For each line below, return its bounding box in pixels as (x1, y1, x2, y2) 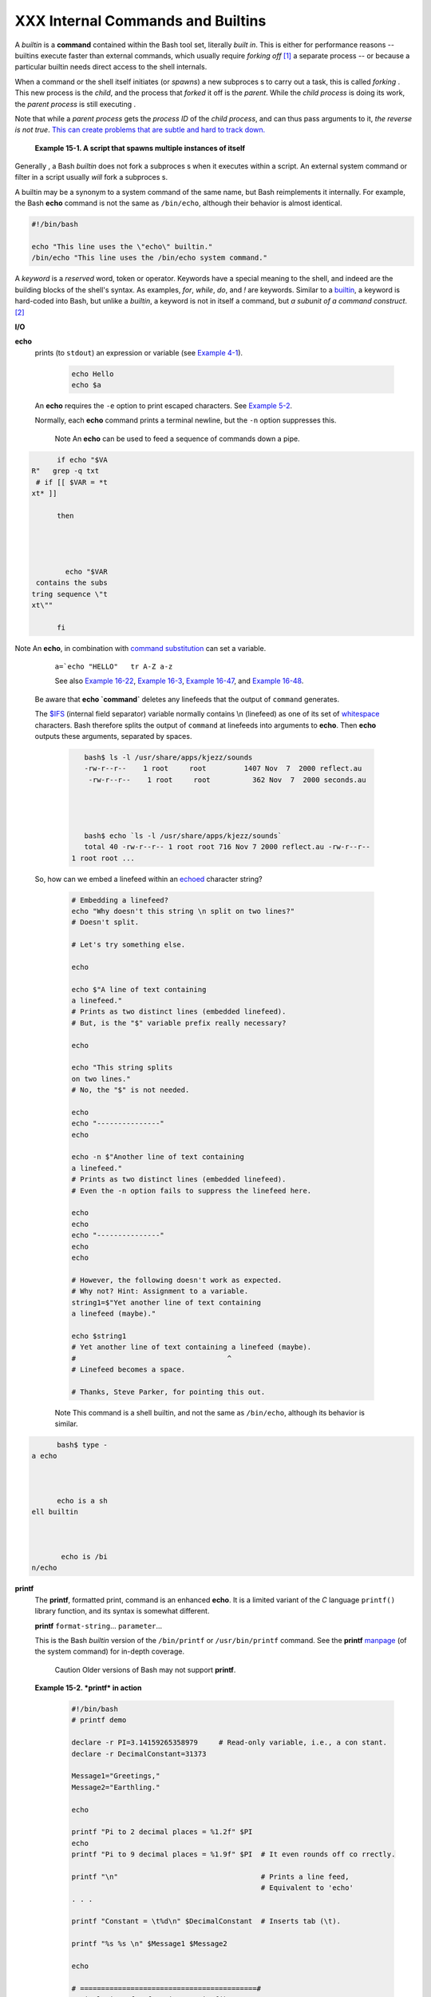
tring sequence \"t (31, 590, 108, 598)
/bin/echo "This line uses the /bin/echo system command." (31, 253, 267, 263)
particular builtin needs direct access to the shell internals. (14, 62, 208, 72)
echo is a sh (57, 1496, 108, 1505)
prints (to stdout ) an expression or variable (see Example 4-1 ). (34, 347, 243, 357)
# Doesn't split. (71, 918, 140, 927)
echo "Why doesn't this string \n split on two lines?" (71, 907, 295, 915)
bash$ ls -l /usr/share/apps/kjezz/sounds (84, 753, 253, 762)
